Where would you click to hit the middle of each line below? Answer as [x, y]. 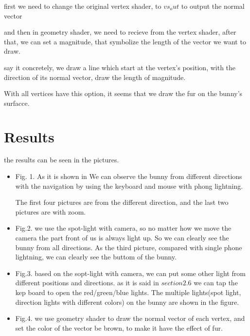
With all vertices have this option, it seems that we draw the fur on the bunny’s [123, 93]
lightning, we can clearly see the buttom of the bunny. [96, 257]
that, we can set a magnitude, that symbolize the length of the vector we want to [125, 41]
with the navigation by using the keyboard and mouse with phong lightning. [129, 186]
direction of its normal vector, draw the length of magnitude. [95, 77]
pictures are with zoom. [51, 211]
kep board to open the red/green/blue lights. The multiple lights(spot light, [128, 292]
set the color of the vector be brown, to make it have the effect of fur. [119, 327]
